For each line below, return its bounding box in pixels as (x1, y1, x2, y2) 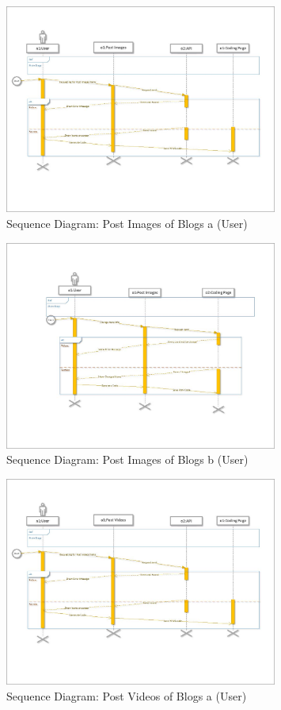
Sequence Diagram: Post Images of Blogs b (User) (6, 451, 249, 468)
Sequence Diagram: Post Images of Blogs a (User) (6, 214, 248, 231)
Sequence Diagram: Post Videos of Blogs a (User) (6, 688, 247, 704)
